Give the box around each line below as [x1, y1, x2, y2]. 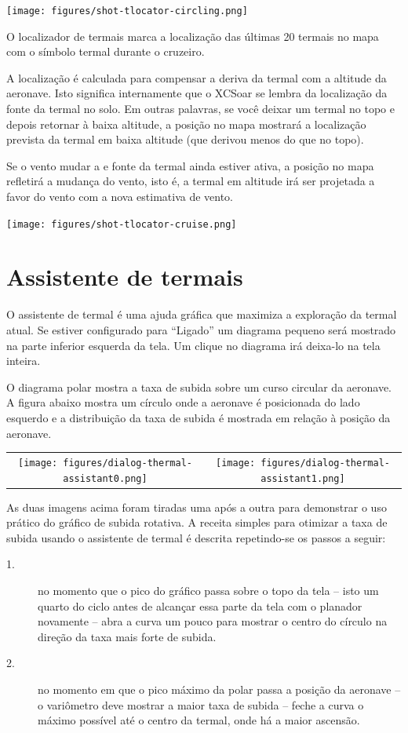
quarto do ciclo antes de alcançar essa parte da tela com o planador [38, 597, 362, 614]
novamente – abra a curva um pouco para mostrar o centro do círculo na [38, 613, 388, 629]
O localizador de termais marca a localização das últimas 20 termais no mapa [6, 27, 379, 44]
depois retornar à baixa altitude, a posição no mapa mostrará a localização [6, 115, 366, 132]
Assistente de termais [6, 261, 243, 293]
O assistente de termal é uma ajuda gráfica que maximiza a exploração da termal [6, 306, 397, 323]
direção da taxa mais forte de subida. [38, 628, 217, 644]
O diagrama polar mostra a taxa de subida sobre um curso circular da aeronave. [6, 378, 392, 395]
